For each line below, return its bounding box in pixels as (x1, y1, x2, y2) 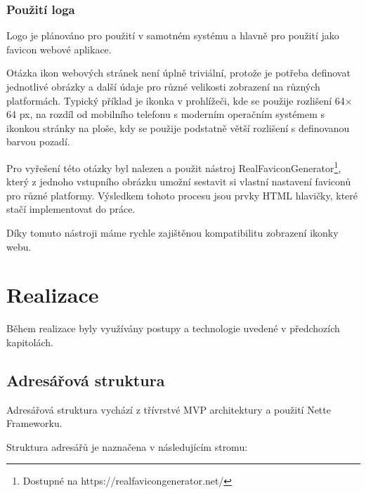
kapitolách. (6, 334, 53, 349)
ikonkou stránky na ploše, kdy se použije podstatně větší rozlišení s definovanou (6, 120, 350, 135)
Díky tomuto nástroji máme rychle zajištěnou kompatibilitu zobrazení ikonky (6, 225, 339, 239)
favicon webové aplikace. (6, 41, 112, 56)
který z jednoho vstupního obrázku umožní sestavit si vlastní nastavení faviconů (6, 174, 351, 189)
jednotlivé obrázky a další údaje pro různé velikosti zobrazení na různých (6, 79, 320, 93)
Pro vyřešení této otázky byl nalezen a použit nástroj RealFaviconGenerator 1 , (6, 158, 341, 175)
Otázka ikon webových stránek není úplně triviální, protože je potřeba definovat (6, 65, 351, 80)
